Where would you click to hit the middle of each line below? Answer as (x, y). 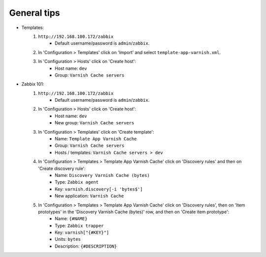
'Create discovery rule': (62, 168)
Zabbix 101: (33, 84)
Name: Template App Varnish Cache (96, 139)
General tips (34, 13)
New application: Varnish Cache (89, 196)
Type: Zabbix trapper (79, 226)
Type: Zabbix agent (77, 182)
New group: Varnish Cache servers (95, 123)
